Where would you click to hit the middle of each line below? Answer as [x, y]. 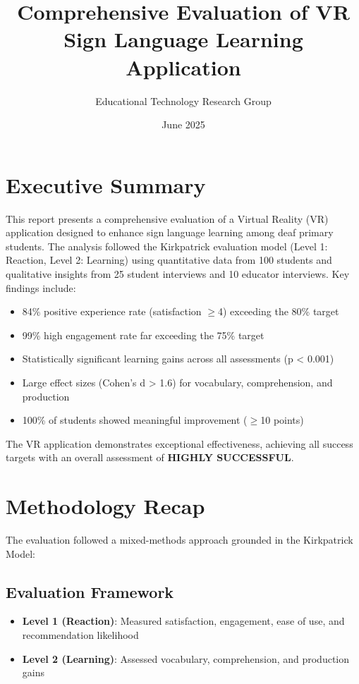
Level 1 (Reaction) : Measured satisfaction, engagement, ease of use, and [183, 621]
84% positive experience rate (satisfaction [112, 311]
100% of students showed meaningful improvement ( [135, 420]
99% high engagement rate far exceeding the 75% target [143, 335]
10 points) [282, 420]
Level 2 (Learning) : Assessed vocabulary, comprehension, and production [186, 658]
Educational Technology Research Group [183, 100]
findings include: [41, 287]
